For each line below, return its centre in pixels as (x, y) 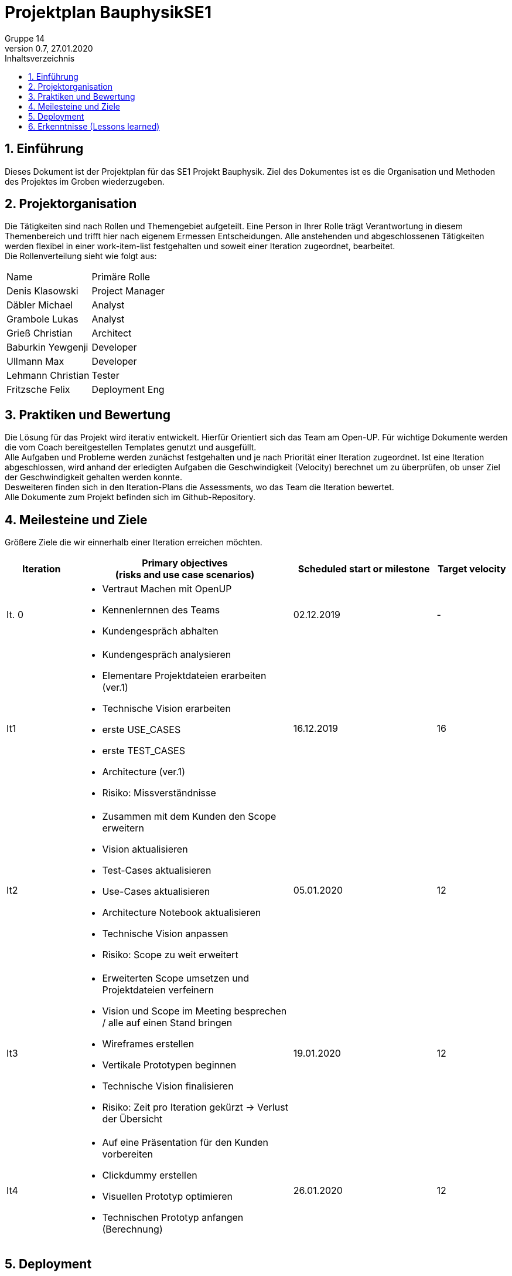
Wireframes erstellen (148, 1044)
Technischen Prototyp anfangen (173, 1218)
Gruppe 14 (25, 38)
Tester (105, 376)
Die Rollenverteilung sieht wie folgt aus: (81, 256)
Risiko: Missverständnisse (159, 793)
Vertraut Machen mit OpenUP (167, 589)
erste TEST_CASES (144, 751)
